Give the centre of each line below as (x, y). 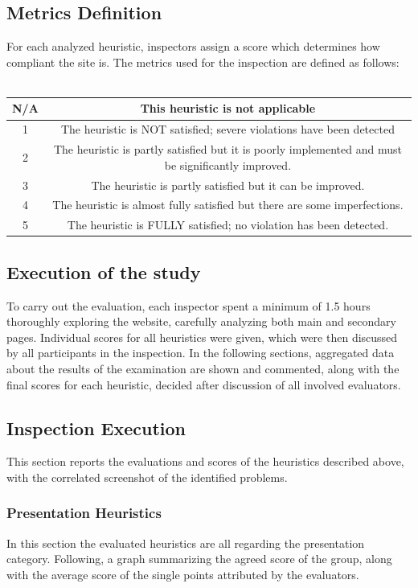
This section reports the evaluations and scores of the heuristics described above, (205, 461)
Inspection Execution (96, 428)
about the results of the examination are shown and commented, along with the (203, 368)
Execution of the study (104, 271)
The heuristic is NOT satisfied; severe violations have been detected (227, 129)
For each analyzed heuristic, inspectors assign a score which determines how (193, 46)
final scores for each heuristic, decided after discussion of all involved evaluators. (204, 384)
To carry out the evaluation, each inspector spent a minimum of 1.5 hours (189, 305)
